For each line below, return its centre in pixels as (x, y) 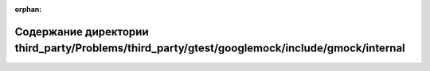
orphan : (28, 9)
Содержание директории (82, 32)
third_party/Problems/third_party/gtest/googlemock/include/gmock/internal (210, 49)
